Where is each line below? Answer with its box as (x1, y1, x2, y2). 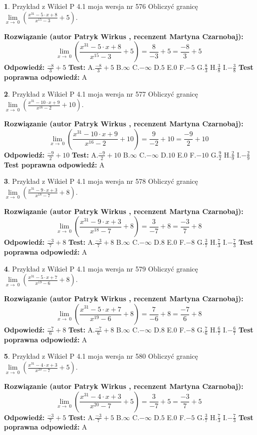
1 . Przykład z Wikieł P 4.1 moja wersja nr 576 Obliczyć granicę (4, 1, 198, 11)
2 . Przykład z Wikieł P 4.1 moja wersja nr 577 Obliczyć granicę (4, 88, 198, 99)
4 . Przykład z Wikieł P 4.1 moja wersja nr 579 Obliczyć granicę (4, 263, 198, 273)
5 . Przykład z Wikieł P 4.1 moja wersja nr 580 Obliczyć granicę (4, 351, 198, 361)
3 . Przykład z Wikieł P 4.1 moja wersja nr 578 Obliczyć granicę (4, 176, 198, 186)
